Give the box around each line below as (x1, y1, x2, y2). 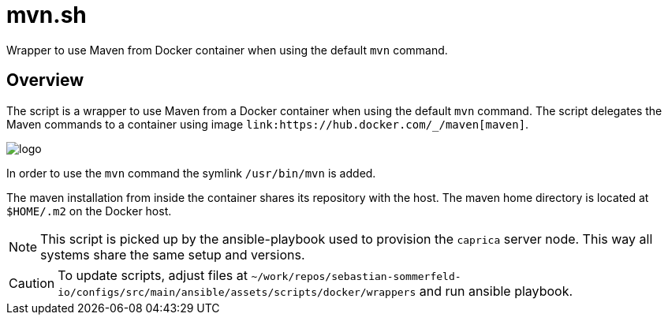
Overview (6, 70, 84, 91)
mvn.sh (6, 2, 87, 28)
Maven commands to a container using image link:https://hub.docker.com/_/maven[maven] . (6, 117, 529, 131)
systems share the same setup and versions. (40, 246, 305, 263)
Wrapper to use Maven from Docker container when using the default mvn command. (6, 43, 448, 57)
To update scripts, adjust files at (58, 267, 248, 283)
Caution (9, 274, 55, 291)
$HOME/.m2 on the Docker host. (6, 203, 172, 218)
